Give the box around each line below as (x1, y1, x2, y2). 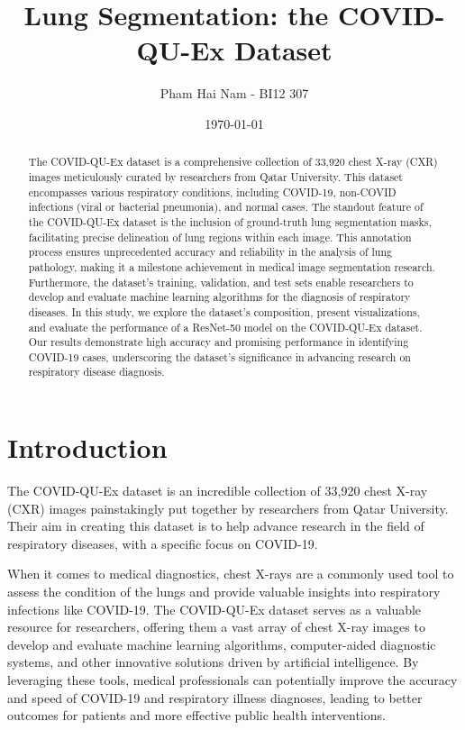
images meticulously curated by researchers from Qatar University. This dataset (28, 169, 403, 184)
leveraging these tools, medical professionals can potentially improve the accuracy (7, 671, 458, 689)
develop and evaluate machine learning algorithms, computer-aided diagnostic (7, 634, 436, 653)
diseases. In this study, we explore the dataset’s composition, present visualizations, (28, 304, 420, 319)
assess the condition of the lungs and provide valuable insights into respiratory (7, 582, 441, 601)
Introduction (7, 429, 168, 466)
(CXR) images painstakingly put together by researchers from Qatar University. (7, 498, 449, 517)
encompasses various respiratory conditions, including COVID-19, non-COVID (28, 184, 397, 199)
